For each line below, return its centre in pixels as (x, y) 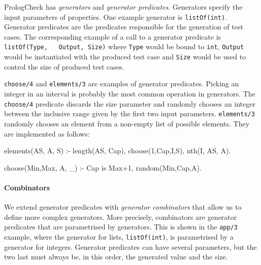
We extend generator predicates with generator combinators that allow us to (123, 207)
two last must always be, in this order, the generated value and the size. (116, 257)
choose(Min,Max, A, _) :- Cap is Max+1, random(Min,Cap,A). (103, 167)
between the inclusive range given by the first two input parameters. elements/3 (129, 113)
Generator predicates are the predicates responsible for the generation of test (124, 27)
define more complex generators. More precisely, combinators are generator (121, 217)
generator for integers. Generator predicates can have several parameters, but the (130, 246)
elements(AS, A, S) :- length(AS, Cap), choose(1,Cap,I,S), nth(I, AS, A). (118, 151)
